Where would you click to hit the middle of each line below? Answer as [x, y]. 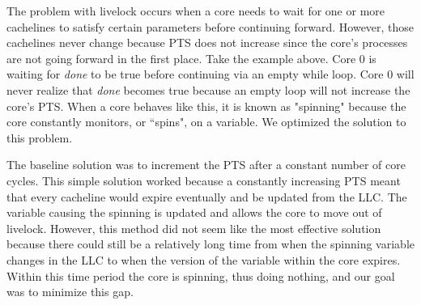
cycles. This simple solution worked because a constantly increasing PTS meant [204, 180]
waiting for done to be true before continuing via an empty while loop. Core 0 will [210, 74]
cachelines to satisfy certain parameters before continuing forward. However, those [210, 26]
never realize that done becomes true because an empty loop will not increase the [208, 89]
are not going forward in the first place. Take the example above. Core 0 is [191, 58]
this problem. [40, 137]
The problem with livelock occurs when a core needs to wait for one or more [196, 11]
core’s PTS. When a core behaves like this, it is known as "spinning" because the [206, 106]
